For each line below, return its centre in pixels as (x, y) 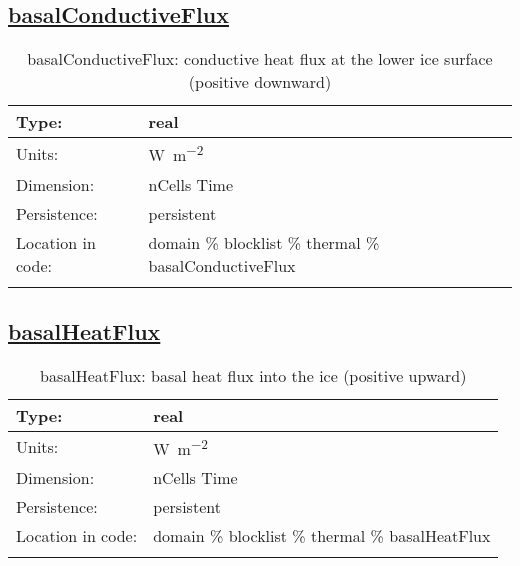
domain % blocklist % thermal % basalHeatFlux (322, 536)
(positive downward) (260, 82)
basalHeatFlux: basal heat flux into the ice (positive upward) (253, 375)
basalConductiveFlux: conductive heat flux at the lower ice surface (260, 59)
